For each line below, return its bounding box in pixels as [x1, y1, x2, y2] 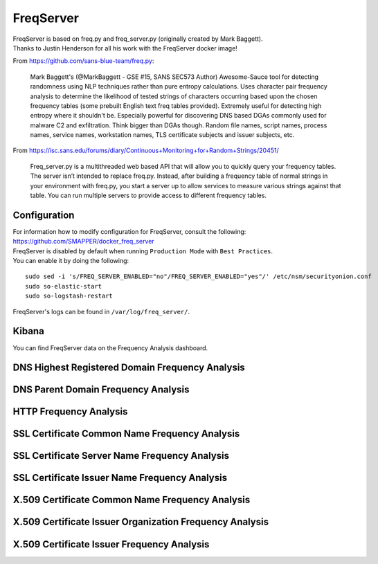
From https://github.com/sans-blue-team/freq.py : [12, 57, 154, 65]
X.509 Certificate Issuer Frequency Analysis [12, 538, 210, 550]
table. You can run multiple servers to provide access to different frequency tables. [30, 191, 267, 200]
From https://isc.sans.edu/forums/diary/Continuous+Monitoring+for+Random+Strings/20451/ [12, 146, 280, 155]
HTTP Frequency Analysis [12, 406, 128, 418]
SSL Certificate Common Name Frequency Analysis [12, 428, 240, 439]
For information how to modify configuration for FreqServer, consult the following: [12, 227, 246, 235]
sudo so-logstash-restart [25, 292, 114, 300]
